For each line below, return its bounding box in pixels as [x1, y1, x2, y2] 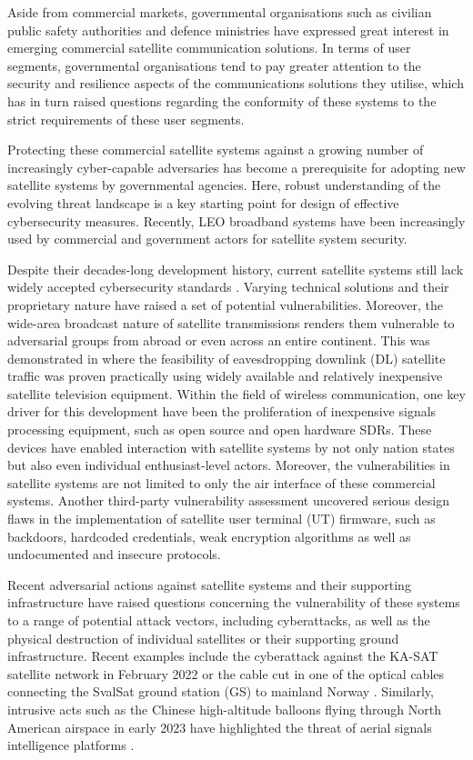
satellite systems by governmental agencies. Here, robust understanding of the [7, 175, 441, 195]
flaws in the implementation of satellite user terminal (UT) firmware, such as [7, 509, 436, 528]
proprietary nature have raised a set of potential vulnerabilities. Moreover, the [7, 295, 443, 314]
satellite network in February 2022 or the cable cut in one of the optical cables [7, 664, 445, 683]
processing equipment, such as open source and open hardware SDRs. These [7, 420, 432, 439]
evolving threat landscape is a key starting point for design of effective [7, 193, 399, 212]
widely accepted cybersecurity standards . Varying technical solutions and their [7, 277, 449, 296]
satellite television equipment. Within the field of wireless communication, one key [7, 384, 466, 403]
